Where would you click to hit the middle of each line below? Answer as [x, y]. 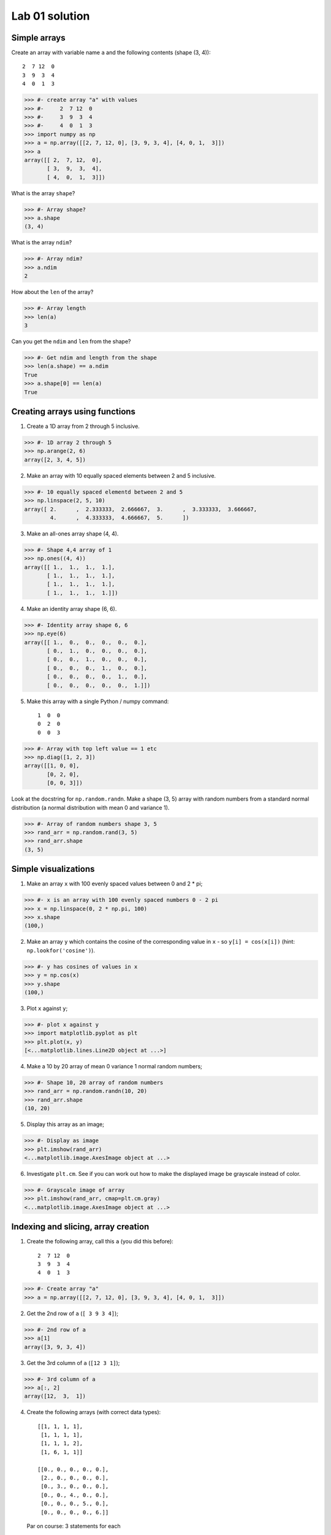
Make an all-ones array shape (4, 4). [73, 534]
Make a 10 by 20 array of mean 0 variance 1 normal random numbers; [114, 1067]
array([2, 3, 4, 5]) [55, 460]
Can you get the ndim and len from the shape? [71, 341]
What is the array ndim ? [42, 243]
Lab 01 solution [51, 16]
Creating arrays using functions [74, 411]
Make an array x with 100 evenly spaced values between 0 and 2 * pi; [115, 884]
